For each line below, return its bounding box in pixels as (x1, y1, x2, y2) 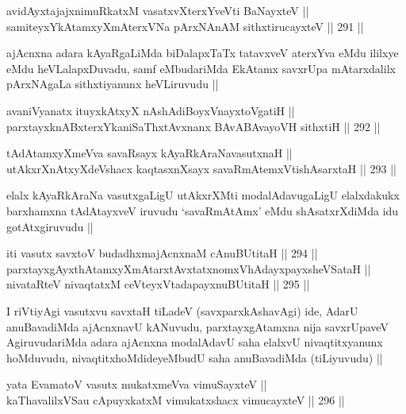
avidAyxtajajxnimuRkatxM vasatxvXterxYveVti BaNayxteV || (6, 2, 309, 18)
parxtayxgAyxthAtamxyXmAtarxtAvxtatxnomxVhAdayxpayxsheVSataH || (6, 260, 371, 277)
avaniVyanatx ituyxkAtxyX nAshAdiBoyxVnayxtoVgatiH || (6, 102, 295, 118)
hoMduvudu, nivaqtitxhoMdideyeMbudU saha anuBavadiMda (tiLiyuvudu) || (6, 349, 383, 366)
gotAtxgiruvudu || (6, 218, 94, 234)
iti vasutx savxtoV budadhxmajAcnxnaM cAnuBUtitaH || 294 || (6, 245, 318, 261)
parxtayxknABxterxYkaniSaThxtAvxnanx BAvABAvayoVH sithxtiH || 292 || (6, 118, 381, 134)
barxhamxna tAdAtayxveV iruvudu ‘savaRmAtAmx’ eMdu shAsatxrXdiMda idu (6, 202, 399, 219)
